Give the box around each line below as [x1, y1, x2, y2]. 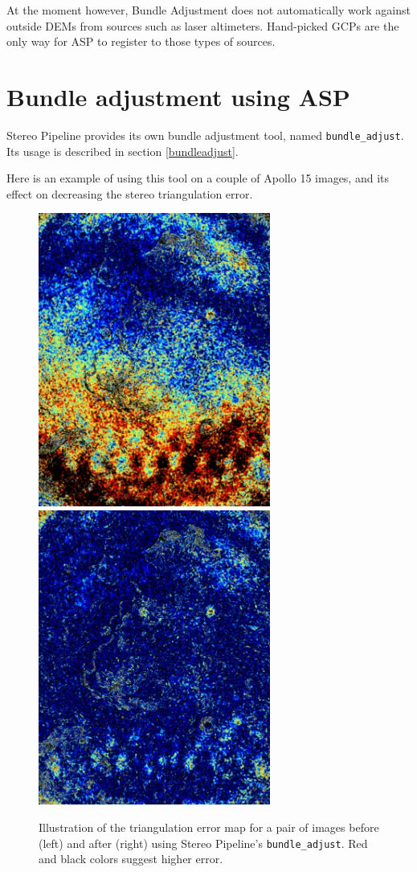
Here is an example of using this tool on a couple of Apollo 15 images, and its [6, 170, 390, 186]
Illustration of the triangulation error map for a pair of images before [39, 818, 379, 835]
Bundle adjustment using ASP [6, 80, 350, 113]
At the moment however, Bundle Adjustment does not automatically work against [6, 2, 411, 18]
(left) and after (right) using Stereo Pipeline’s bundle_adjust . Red [39, 834, 368, 851]
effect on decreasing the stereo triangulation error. [6, 185, 253, 202]
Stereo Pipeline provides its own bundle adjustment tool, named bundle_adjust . [6, 126, 404, 143]
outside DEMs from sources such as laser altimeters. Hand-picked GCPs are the [6, 17, 399, 34]
